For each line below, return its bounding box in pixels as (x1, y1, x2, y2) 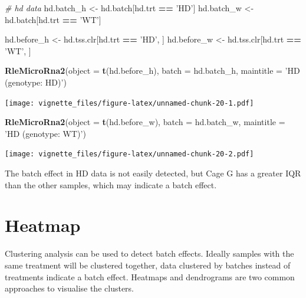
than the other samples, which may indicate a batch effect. (5, 178, 217, 191)
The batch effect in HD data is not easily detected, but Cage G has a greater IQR (5, 167, 301, 179)
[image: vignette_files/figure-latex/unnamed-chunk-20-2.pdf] (5, 150, 254, 159)
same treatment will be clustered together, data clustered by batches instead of (5, 258, 291, 271)
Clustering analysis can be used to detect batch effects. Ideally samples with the (5, 247, 294, 260)
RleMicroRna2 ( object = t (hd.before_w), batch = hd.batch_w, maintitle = (5, 116, 285, 128)
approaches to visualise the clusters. (5, 282, 134, 294)
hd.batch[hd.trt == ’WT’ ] (5, 13, 101, 25)
